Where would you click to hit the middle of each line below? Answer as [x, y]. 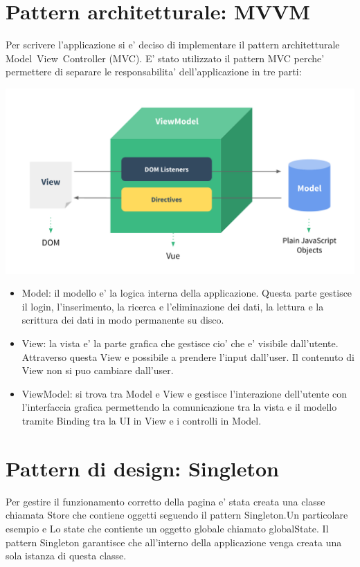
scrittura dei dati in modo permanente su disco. [123, 320]
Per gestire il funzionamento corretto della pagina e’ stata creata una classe [165, 501]
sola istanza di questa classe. [66, 556]
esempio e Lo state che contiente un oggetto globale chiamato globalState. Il [167, 528]
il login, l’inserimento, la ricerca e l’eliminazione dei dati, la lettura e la [173, 306]
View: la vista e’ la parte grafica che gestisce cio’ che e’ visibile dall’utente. [180, 343]
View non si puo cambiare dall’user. [98, 370]
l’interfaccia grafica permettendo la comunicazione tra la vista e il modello [179, 407]
